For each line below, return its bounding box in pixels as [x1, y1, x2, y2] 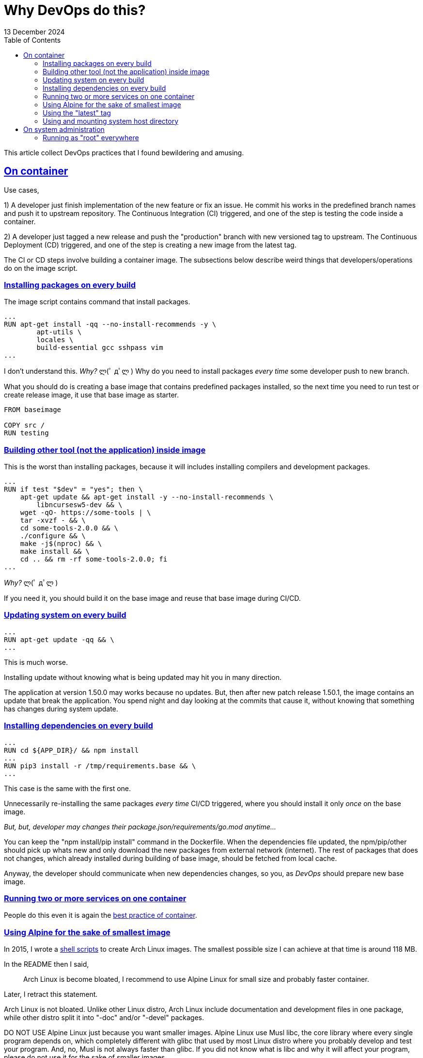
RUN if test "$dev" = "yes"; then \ [4, 485, 143, 494]
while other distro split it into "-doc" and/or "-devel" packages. [4, 1013, 204, 1022]
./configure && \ [20, 532, 86, 540]
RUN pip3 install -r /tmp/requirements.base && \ [4, 761, 196, 770]
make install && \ [20, 547, 90, 556]
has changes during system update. [4, 704, 118, 713]
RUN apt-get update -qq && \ [4, 635, 114, 644]
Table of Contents [4, 35, 61, 44]
